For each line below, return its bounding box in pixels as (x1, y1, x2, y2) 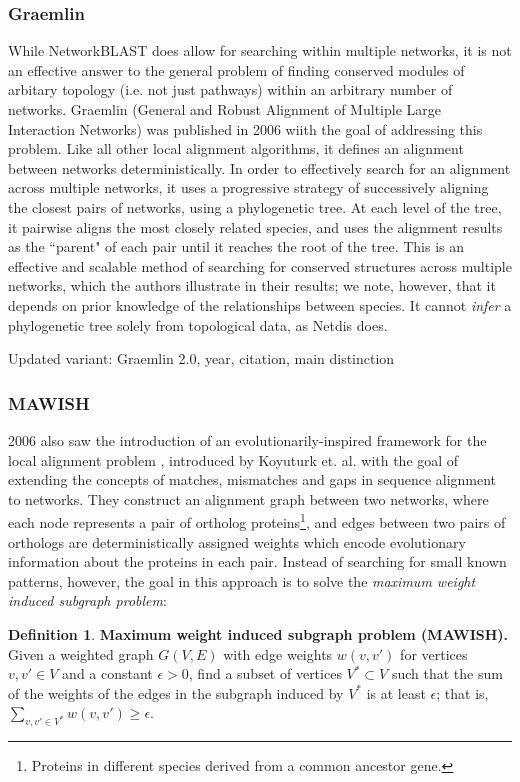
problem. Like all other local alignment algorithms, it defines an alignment (8, 138, 464, 159)
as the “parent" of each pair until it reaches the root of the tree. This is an (8, 236, 465, 257)
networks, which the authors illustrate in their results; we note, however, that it (8, 275, 496, 296)
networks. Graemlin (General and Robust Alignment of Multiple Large (8, 99, 441, 119)
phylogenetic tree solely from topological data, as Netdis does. (8, 314, 388, 335)
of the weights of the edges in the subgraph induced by (8, 682, 344, 703)
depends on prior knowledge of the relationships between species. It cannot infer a (8, 294, 512, 315)
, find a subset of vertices (188, 663, 342, 684)
